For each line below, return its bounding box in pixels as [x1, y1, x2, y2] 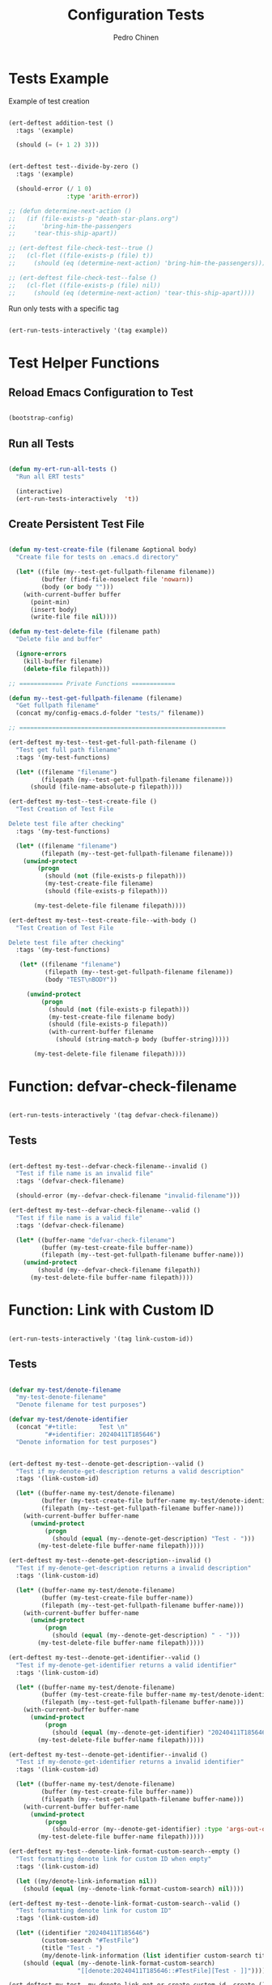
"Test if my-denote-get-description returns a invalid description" [15, 1564, 252, 1572]
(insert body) [29, 606, 79, 614]
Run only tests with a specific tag [8, 304, 119, 313]
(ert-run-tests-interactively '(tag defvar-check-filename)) [8, 1111, 219, 1119]
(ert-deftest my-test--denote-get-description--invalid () [8, 1557, 212, 1565]
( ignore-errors [15, 650, 67, 658]
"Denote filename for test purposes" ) [15, 1401, 147, 1409]
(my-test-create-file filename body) [48, 1013, 176, 1021]
